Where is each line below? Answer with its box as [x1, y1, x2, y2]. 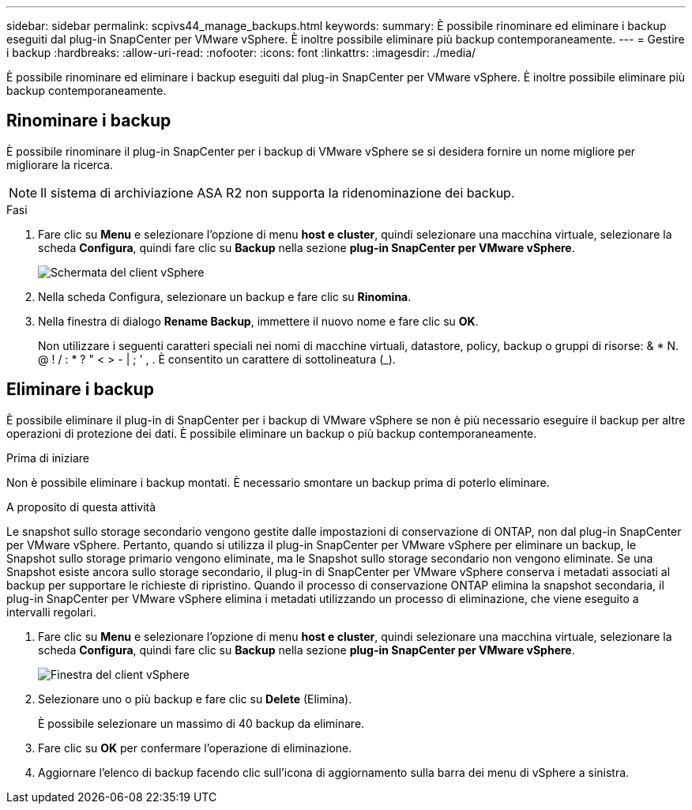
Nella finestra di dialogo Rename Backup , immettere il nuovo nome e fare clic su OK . [38, 314, 479, 328]
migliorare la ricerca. [6, 157, 113, 171]
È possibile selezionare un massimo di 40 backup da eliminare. [38, 716, 365, 730]
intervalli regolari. [6, 605, 96, 619]
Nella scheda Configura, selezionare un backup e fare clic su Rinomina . [38, 289, 412, 303]
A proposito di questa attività [6, 499, 156, 514]
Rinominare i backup [6, 111, 171, 131]
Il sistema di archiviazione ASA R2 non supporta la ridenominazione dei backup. [40, 184, 515, 201]
